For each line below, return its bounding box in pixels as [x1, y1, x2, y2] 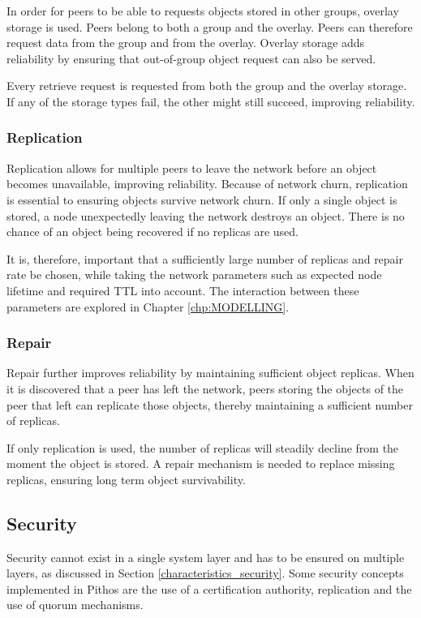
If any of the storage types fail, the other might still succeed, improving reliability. [6, 92, 415, 109]
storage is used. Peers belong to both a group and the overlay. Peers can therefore [6, 18, 413, 35]
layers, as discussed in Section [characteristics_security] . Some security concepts [6, 564, 404, 582]
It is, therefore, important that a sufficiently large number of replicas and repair [6, 250, 404, 267]
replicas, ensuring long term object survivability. [6, 470, 246, 487]
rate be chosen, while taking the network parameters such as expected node [6, 266, 382, 283]
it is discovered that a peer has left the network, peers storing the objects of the [6, 380, 404, 397]
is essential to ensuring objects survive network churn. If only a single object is [6, 191, 397, 208]
